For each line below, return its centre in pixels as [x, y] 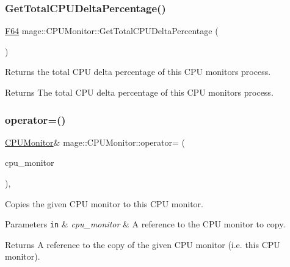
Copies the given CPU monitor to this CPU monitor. [104, 203]
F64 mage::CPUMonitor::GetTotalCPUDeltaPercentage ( [112, 31]
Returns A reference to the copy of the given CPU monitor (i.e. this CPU [143, 244]
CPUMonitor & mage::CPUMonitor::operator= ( [95, 142]
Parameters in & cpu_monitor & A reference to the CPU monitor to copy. [145, 224]
